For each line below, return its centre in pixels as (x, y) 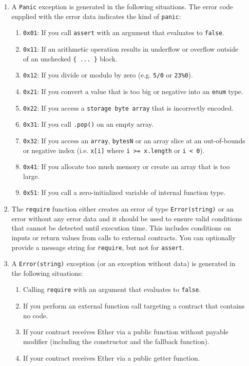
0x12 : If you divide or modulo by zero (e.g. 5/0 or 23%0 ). (108, 75)
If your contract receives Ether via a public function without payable (126, 332)
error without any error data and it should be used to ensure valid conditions (127, 218)
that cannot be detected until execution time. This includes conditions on (121, 228)
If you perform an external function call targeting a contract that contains (134, 306)
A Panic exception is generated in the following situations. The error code (122, 6)
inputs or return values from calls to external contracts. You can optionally (124, 237)
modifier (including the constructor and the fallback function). (116, 341)
